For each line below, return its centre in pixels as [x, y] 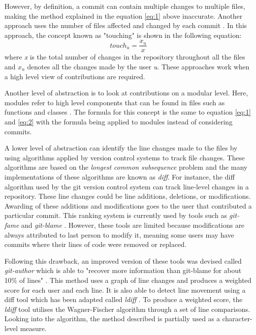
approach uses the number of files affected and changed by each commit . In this [126, 25]
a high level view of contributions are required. [75, 76]
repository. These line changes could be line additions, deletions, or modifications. [128, 196]
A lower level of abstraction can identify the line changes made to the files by [121, 148]
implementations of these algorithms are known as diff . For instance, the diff [120, 176]
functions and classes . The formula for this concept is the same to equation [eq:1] [128, 112]
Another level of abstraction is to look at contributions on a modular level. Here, [126, 93]
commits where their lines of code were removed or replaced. [96, 244]
